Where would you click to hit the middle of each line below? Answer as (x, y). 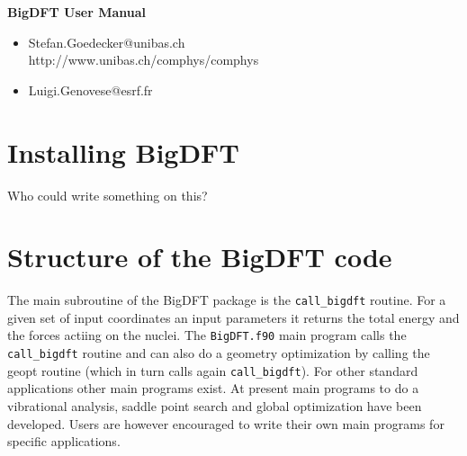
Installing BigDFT (123, 152)
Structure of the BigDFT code (200, 257)
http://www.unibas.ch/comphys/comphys (144, 60)
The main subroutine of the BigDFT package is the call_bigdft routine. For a (227, 300)
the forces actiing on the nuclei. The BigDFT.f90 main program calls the (207, 335)
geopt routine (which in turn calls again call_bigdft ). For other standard (213, 370)
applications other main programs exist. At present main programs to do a (213, 388)
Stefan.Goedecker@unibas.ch (107, 42)
